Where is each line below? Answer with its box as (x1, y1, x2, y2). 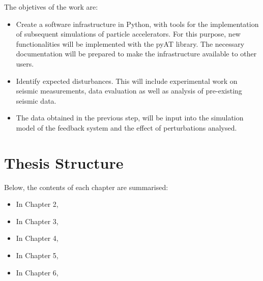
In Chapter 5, (16, 250, 59, 261)
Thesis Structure (4, 152, 124, 173)
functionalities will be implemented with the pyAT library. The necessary (16, 38, 245, 49)
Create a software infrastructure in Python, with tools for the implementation (16, 18, 259, 29)
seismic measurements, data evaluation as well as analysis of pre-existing (16, 85, 242, 96)
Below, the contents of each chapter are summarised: (4, 181, 168, 192)
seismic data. (16, 95, 56, 106)
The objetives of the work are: (4, 2, 98, 12)
